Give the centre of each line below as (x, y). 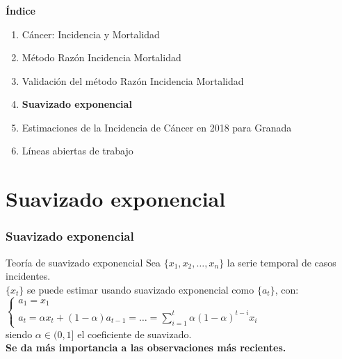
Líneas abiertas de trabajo (78, 151)
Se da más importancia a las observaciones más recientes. (146, 348)
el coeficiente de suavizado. (135, 334)
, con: (287, 289)
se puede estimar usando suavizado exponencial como (141, 289)
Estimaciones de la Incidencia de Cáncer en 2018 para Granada (157, 127)
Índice (21, 10)
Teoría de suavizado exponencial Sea (83, 262)
